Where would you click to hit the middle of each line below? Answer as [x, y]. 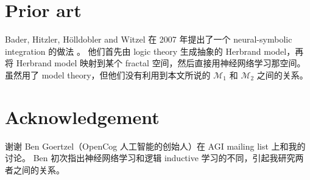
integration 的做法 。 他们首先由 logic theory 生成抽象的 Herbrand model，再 [154, 51]
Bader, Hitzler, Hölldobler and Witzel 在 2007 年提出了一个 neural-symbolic [149, 39]
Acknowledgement [82, 116]
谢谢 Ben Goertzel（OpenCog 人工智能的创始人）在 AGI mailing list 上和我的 [155, 146]
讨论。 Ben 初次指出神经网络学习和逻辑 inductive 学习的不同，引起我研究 [150, 158]
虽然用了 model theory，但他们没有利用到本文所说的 [108, 74]
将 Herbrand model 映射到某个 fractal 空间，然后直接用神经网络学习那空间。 [155, 63]
